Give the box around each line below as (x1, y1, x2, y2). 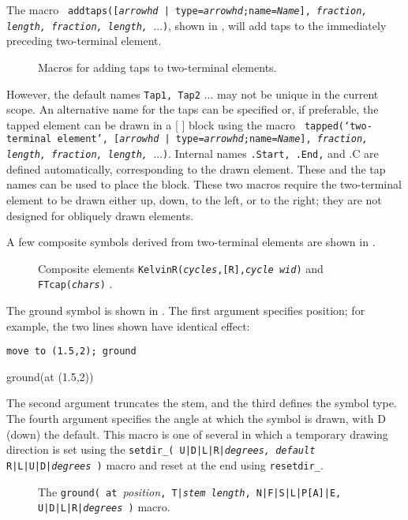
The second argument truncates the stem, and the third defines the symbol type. (6, 395, 397, 411)
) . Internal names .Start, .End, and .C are (162, 145, 379, 162)
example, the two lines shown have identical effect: (6, 317, 250, 334)
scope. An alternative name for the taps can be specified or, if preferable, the (6, 101, 379, 118)
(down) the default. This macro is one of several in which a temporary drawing (6, 425, 388, 442)
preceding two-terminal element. (6, 32, 162, 49)
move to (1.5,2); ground (6, 346, 137, 357)
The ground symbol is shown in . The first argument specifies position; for (6, 302, 365, 318)
